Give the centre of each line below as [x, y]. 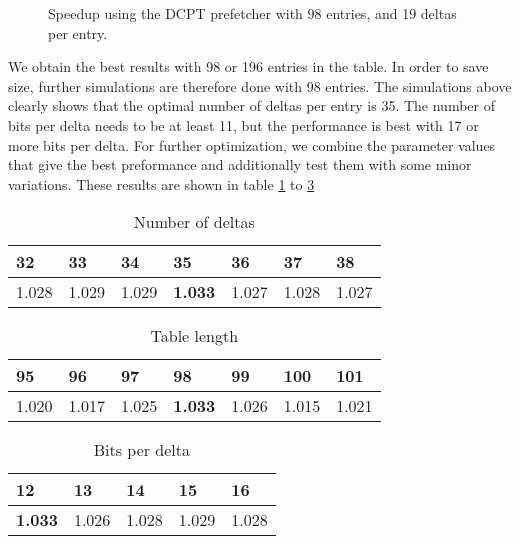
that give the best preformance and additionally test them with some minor [240, 164]
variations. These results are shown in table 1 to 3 [161, 183]
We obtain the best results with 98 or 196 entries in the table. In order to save [248, 66]
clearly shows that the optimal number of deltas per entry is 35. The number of [251, 105]
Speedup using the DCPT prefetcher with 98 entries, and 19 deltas [252, 13]
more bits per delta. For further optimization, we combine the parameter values [252, 144]
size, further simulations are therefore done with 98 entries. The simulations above [260, 85]
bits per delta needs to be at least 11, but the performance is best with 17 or [243, 124]
